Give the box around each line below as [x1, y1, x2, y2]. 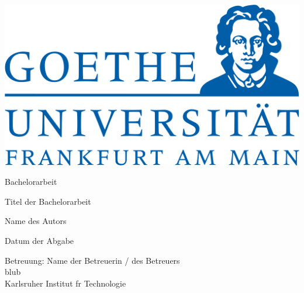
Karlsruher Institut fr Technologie [5, 277, 126, 289]
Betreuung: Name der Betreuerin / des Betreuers [5, 254, 180, 266]
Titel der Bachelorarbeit [5, 195, 91, 207]
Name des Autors [5, 215, 67, 227]
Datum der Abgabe [5, 235, 74, 247]
